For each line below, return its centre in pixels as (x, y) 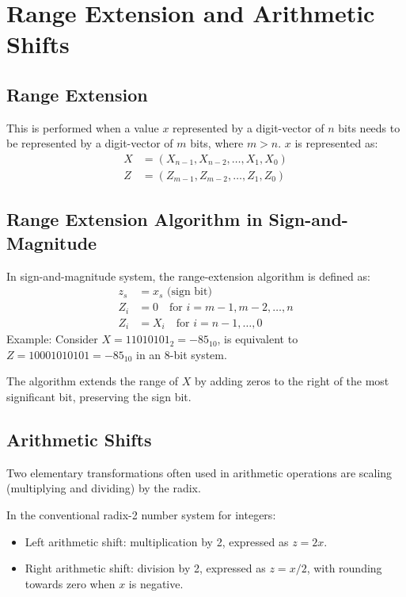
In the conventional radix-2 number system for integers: (141, 514)
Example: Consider (52, 339)
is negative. (156, 583)
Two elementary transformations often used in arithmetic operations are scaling (199, 472)
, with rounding (344, 568)
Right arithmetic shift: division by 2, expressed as (145, 568)
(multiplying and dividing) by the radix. (104, 488)
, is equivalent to (258, 339)
